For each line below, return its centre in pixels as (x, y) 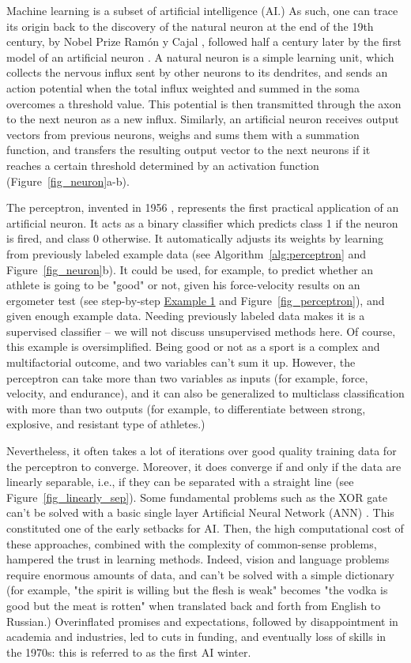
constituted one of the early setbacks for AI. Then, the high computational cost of (205, 528)
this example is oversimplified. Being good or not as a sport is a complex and (193, 347)
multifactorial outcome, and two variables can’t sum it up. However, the (181, 362)
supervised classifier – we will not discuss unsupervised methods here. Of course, (201, 331)
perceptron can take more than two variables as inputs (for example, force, (187, 377)
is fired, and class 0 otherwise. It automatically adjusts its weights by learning (195, 238)
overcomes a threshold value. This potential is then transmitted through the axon (204, 103)
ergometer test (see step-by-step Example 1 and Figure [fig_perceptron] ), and (196, 300)
